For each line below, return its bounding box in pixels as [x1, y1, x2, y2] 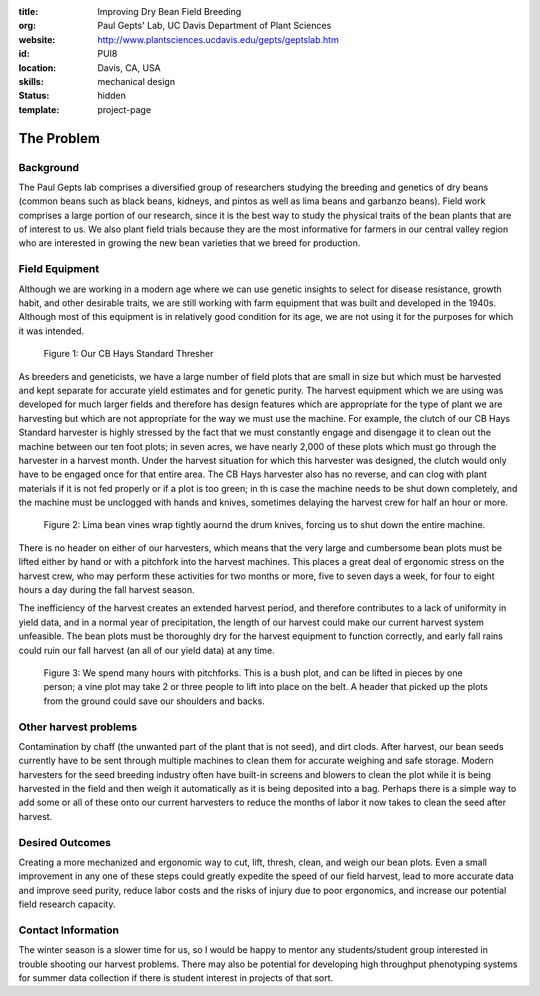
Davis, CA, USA [97, 61, 162, 74]
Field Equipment [18, 262, 100, 276]
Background [18, 160, 80, 174]
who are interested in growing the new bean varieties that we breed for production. [18, 237, 361, 249]
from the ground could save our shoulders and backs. [43, 695, 265, 707]
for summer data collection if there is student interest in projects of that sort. [18, 972, 334, 984]
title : [18, 6, 39, 17]
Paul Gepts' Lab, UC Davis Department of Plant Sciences [97, 20, 332, 32]
